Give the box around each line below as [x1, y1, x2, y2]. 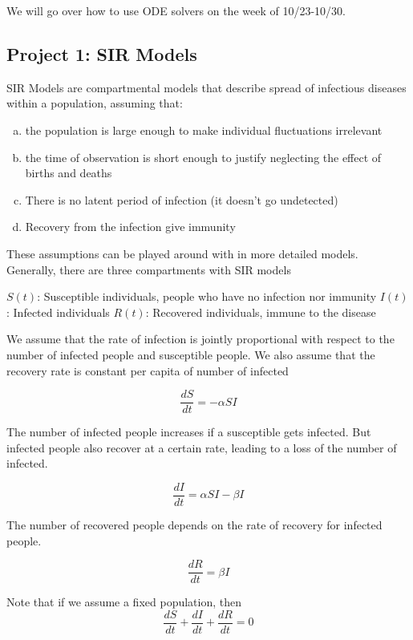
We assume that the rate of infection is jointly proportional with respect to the [6, 330, 395, 347]
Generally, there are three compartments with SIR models [6, 261, 291, 277]
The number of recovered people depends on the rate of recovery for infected [6, 516, 383, 533]
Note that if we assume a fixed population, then [6, 593, 241, 610]
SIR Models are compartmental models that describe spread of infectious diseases [6, 79, 407, 95]
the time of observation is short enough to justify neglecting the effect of [25, 148, 382, 165]
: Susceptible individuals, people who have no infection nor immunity [37, 288, 377, 305]
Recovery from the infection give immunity [25, 218, 236, 235]
